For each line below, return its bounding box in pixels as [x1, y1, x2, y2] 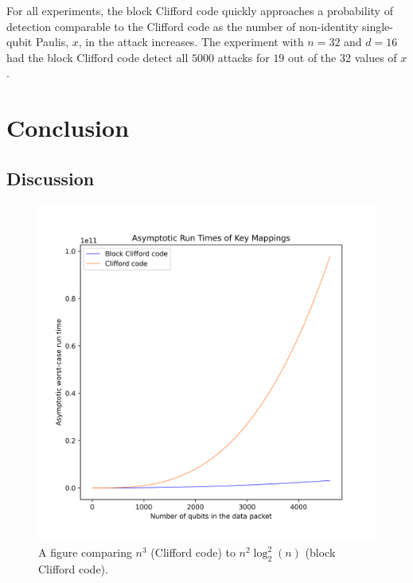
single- [362, 17, 393, 34]
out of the [288, 49, 337, 65]
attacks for [217, 49, 270, 65]
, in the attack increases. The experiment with [78, 33, 304, 50]
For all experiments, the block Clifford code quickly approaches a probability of [6, 2, 393, 18]
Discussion [6, 165, 95, 190]
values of [354, 49, 397, 65]
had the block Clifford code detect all [6, 49, 189, 65]
